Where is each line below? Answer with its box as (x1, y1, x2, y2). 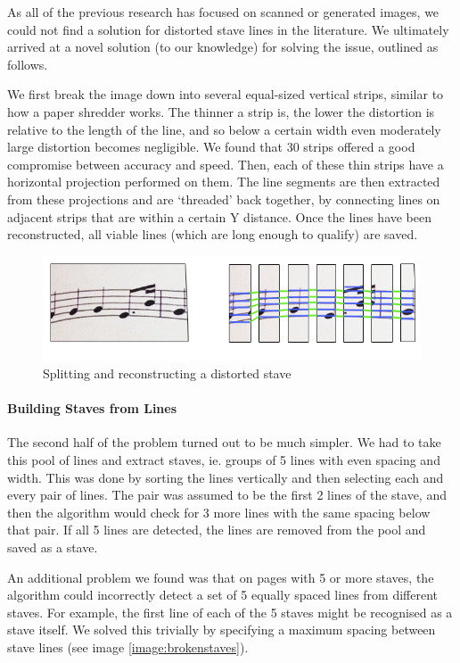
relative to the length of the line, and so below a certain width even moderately (7, 120, 441, 138)
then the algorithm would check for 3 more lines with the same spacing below (7, 502, 431, 521)
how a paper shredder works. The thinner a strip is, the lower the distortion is (7, 102, 435, 120)
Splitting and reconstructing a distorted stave (43, 364, 292, 383)
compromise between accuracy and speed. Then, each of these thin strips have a (7, 154, 444, 173)
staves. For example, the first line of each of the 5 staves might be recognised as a (7, 602, 453, 621)
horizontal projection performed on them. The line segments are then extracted (7, 172, 440, 191)
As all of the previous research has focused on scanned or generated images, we (7, 3, 439, 21)
